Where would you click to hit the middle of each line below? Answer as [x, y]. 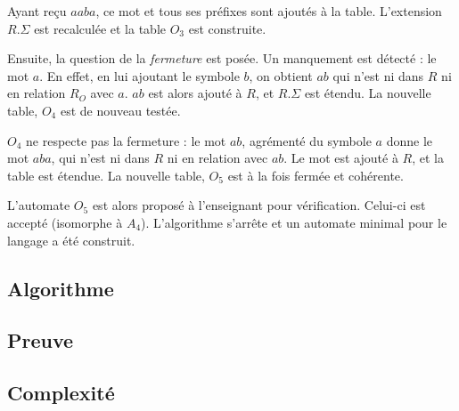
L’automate [39, 205]
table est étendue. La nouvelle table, [106, 175]
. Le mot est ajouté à [341, 158]
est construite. [227, 28]
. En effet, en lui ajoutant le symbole [139, 75]
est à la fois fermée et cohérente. [316, 175]
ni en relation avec [217, 158]
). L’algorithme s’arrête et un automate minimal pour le [294, 222]
